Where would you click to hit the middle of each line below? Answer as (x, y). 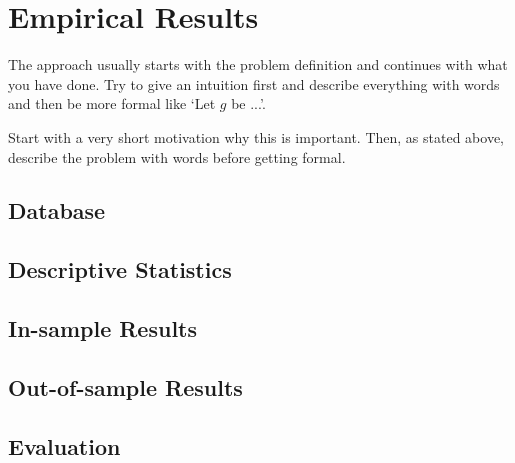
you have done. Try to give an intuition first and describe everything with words (254, 83)
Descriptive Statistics (120, 269)
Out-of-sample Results (125, 386)
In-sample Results (102, 328)
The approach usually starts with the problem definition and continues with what (258, 64)
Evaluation (64, 445)
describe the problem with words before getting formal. (177, 156)
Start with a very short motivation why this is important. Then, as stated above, (256, 136)
